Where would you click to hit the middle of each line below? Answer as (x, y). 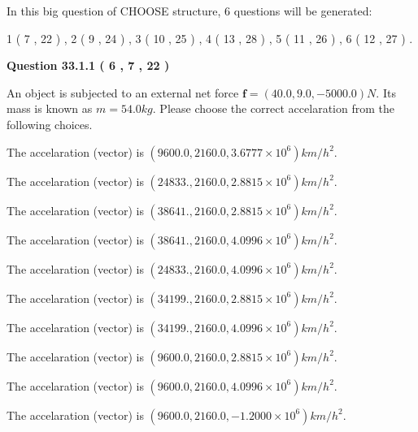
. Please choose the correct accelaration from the (273, 108)
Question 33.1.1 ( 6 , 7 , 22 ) (88, 65)
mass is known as (50, 108)
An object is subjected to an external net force (123, 92)
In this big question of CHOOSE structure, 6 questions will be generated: (189, 11)
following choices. (50, 124)
